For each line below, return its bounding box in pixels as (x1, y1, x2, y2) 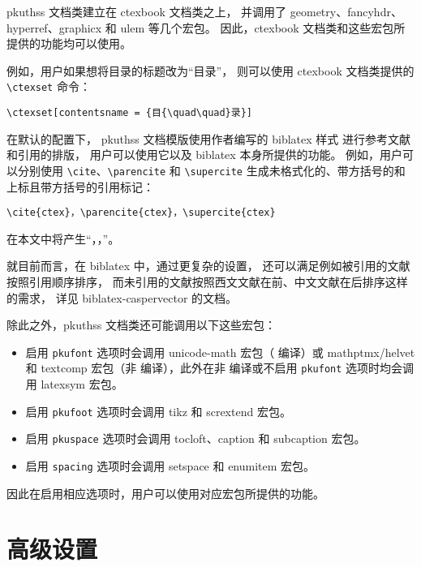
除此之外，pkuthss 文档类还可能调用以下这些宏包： (6, 316, 276, 333)
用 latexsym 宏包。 (25, 376, 123, 393)
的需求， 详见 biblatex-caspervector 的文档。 (6, 289, 238, 306)
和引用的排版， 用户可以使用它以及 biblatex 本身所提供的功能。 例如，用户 (6, 146, 403, 163)
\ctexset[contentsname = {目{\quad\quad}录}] (6, 107, 252, 119)
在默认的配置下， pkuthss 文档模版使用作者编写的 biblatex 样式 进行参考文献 (6, 130, 410, 147)
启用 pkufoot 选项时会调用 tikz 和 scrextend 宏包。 (25, 402, 291, 419)
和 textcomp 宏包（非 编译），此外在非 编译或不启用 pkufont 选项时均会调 (25, 359, 415, 376)
